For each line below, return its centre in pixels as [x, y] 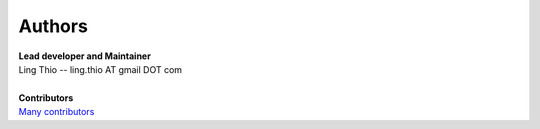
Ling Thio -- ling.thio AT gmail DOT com [100, 69]
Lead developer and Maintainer [85, 56]
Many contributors [56, 112]
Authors [53, 26]
